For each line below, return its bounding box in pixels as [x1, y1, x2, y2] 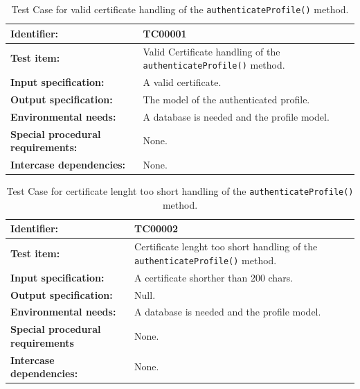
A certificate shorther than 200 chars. [134, 270, 294, 284]
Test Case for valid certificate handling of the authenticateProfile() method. [11, 2, 349, 16]
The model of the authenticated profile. [143, 92, 310, 106]
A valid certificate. [143, 75, 222, 89]
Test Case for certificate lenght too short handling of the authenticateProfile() [6, 184, 354, 198]
